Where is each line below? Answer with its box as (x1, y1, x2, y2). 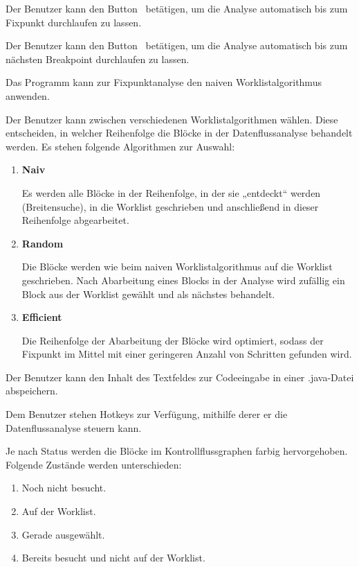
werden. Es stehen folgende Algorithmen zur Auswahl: (6, 139, 235, 153)
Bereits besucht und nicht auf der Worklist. (21, 550, 205, 565)
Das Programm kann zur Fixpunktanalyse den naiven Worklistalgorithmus (6, 75, 322, 89)
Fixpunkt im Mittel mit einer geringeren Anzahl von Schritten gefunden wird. (21, 347, 352, 361)
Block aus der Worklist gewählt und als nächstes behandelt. (21, 286, 275, 301)
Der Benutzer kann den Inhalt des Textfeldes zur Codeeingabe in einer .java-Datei (6, 369, 354, 384)
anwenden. (6, 88, 50, 103)
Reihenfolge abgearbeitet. (21, 213, 129, 227)
